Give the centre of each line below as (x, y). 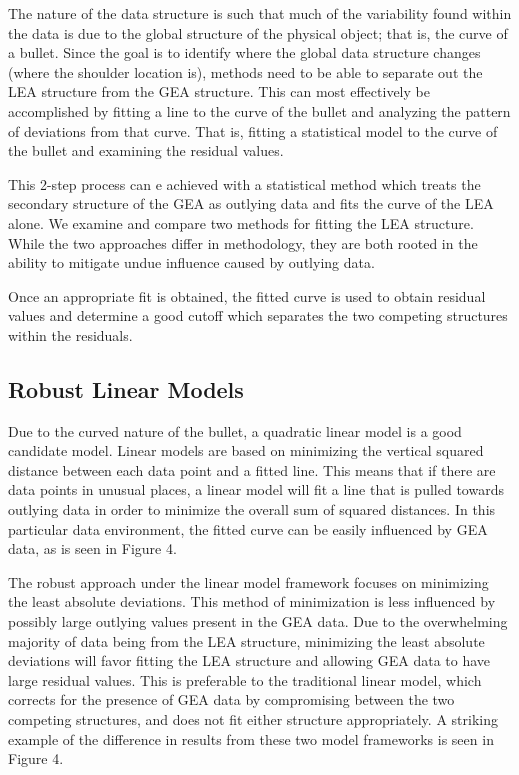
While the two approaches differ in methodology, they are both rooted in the (243, 242)
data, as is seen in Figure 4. (92, 548)
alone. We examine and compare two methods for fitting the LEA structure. (241, 222)
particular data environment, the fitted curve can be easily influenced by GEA (248, 528)
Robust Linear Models (126, 388)
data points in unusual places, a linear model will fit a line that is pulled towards (256, 489)
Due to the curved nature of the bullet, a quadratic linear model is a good (235, 430)
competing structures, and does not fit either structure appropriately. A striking (253, 719)
